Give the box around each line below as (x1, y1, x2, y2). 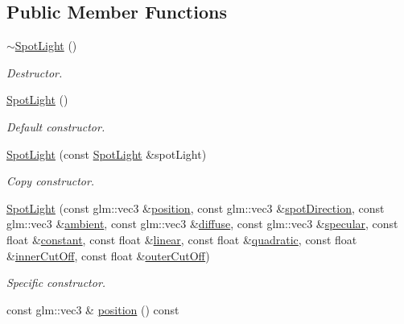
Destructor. (6, 64, 63, 81)
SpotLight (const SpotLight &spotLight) (6, 145, 207, 162)
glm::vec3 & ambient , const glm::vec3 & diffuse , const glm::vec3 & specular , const (6, 215, 398, 232)
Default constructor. (6, 118, 105, 135)
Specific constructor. (6, 274, 106, 291)
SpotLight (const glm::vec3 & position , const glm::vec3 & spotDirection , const (6, 199, 385, 216)
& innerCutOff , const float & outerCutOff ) (6, 247, 210, 264)
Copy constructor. (6, 172, 95, 189)
